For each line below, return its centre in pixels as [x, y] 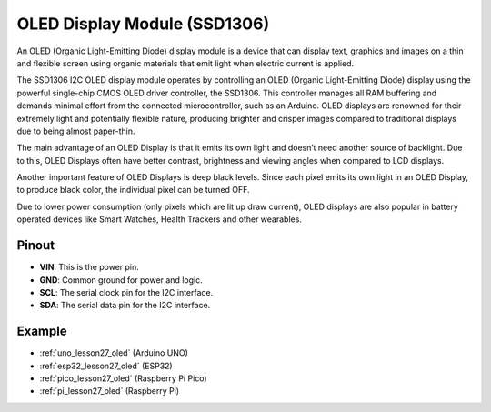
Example [42, 332]
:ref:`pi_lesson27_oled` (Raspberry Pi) [110, 391]
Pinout [36, 246]
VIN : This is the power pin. [90, 267]
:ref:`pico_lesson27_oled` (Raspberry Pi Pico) [124, 378]
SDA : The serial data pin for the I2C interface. [125, 306]
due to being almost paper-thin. [76, 131]
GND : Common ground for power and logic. [121, 280]
